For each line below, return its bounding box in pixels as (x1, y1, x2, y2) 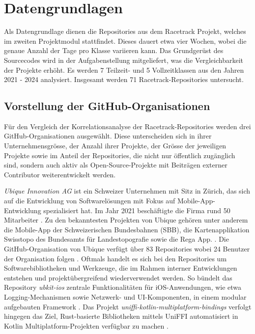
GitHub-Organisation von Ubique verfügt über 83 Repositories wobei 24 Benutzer (4, 244, 250, 254)
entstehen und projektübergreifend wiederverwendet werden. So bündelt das (4, 272, 232, 282)
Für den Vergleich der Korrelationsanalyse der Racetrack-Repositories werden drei (4, 121, 251, 131)
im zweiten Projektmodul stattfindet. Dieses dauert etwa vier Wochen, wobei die (4, 35, 247, 46)
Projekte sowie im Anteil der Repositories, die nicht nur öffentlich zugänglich (4, 150, 235, 160)
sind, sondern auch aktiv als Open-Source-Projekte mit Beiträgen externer (4, 160, 227, 170)
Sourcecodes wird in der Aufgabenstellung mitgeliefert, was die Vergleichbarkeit (4, 55, 243, 65)
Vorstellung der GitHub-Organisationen (4, 98, 210, 113)
